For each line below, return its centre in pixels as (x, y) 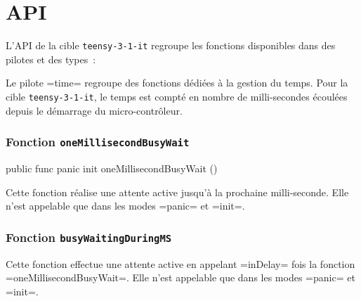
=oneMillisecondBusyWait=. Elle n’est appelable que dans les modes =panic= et (180, 277)
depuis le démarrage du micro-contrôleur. (94, 110)
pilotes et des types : (51, 59)
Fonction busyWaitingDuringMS (89, 237)
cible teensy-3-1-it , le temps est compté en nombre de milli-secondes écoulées (177, 96)
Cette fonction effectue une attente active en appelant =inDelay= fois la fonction (180, 263)
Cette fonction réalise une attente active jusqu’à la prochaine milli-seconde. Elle (177, 192)
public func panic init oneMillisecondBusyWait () (112, 168)
